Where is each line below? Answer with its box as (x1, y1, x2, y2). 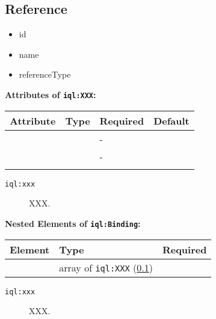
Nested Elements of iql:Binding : (5, 217, 141, 229)
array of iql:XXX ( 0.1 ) (59, 260, 153, 274)
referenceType (19, 68, 71, 81)
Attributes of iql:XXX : (5, 88, 96, 101)
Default (153, 113, 190, 128)
